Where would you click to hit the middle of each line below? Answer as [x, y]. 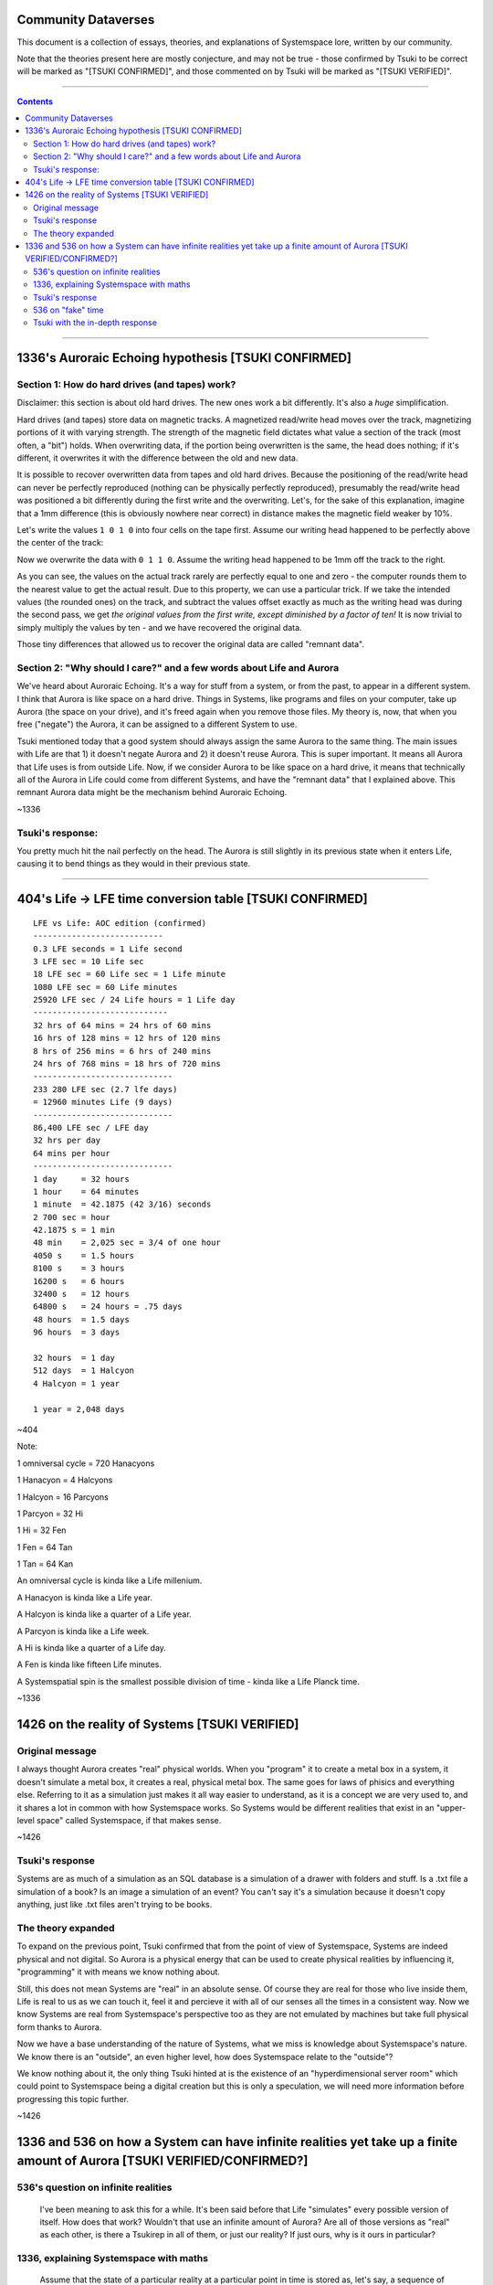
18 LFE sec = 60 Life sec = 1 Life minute [130, 974]
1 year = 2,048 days [79, 1409]
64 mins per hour [72, 1153]
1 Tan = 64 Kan [45, 1564]
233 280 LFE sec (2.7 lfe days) [105, 1089]
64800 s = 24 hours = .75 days [108, 1307]
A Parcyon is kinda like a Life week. [83, 1631]
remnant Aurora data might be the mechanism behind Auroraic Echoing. [152, 792]
